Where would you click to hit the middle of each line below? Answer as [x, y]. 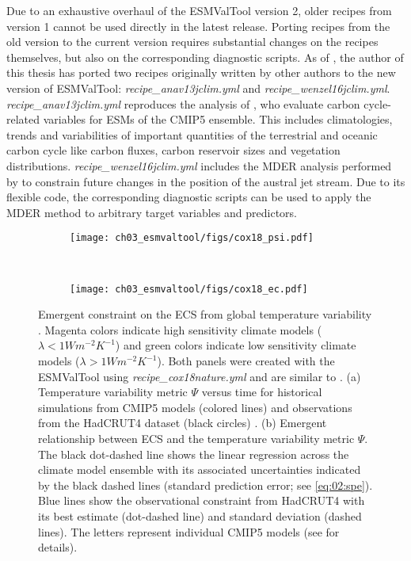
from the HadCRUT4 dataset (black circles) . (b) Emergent [183, 423]
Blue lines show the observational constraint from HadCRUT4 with [202, 500]
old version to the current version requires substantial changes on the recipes [192, 42]
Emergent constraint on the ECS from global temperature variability [205, 314]
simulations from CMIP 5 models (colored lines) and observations [195, 407]
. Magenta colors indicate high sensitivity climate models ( [180, 329]
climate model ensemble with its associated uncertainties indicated [200, 469]
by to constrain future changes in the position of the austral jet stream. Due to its [206, 181]
